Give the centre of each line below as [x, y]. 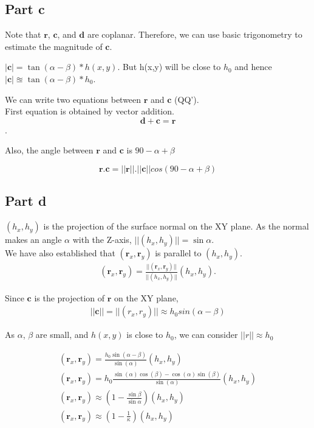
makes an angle [33, 240]
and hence [253, 67]
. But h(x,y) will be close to [169, 67]
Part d [26, 201]
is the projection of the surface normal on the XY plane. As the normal [176, 226]
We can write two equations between [73, 99]
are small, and [62, 335]
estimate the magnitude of [54, 46]
